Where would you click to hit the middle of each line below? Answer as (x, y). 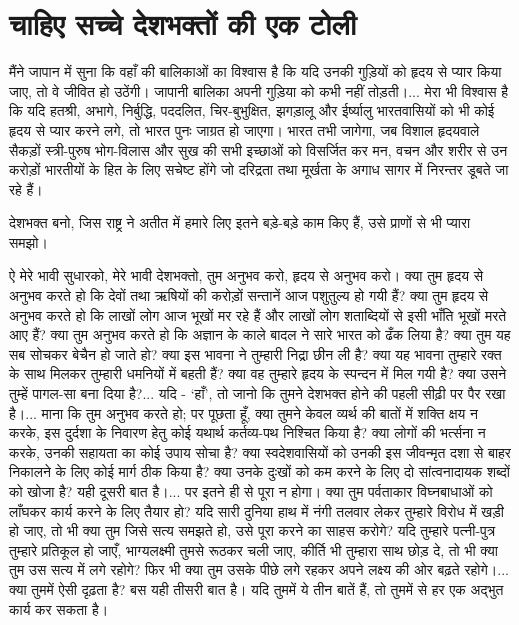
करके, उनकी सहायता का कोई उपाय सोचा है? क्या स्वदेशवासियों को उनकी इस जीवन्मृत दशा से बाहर (260, 451)
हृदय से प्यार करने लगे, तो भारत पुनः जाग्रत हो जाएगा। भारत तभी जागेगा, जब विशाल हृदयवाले (244, 129)
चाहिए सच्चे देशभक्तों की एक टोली (183, 23)
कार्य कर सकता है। (59, 608)
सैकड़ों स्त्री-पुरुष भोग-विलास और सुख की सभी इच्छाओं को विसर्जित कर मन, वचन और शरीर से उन (258, 149)
